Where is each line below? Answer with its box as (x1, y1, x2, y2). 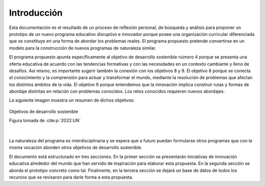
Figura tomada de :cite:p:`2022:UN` (9, 118, 81, 124)
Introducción (9, 7, 63, 18)
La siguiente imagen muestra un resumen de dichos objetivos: (9, 97, 135, 103)
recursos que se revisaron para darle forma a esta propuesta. (9, 174, 133, 180)
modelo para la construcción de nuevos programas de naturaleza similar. (9, 45, 157, 51)
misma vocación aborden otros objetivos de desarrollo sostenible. (9, 145, 142, 151)
